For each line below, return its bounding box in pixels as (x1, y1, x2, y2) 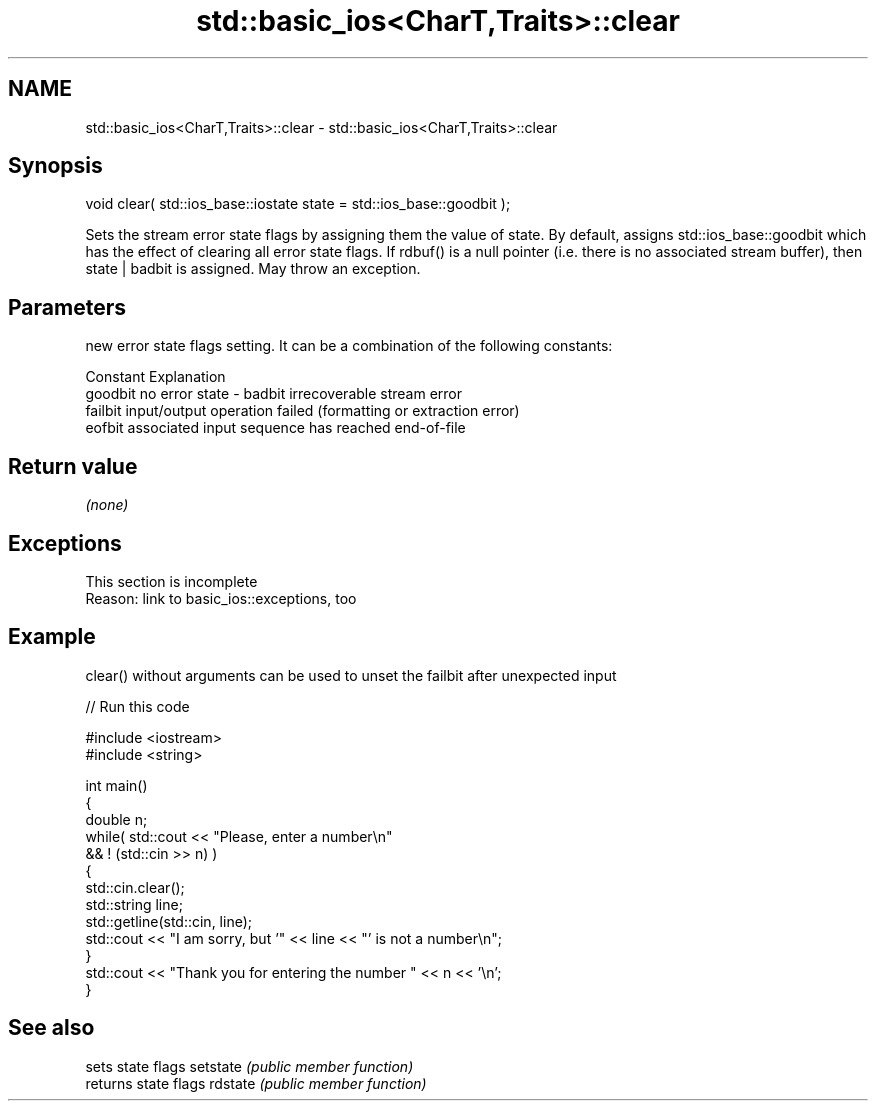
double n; (85, 810, 148, 828)
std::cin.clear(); (85, 878, 185, 896)
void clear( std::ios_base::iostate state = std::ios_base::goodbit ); (85, 195, 511, 213)
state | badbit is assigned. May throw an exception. (85, 260, 421, 278)
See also (8, 1015, 95, 1041)
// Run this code (85, 697, 190, 715)
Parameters (8, 294, 126, 320)
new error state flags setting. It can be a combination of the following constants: (85, 337, 613, 355)
